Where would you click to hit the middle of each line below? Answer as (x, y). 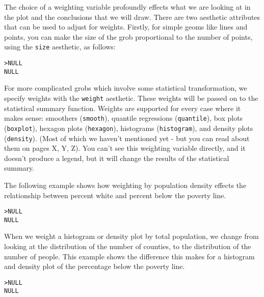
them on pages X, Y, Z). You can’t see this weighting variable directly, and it (125, 148)
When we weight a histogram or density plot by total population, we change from (131, 236)
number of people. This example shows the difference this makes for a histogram (129, 256)
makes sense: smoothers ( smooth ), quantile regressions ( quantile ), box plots (124, 118)
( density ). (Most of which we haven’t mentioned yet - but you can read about (127, 138)
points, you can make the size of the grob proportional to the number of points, (128, 36)
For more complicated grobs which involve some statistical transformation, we (126, 88)
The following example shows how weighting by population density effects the (125, 185)
